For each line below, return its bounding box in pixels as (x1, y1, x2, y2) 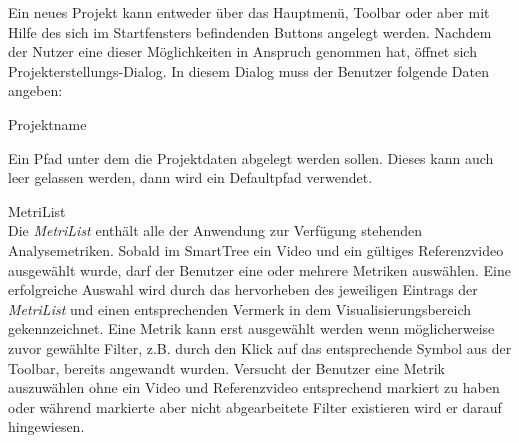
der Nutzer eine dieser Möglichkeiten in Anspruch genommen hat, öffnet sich (8, 41, 477, 62)
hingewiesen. (8, 416, 85, 437)
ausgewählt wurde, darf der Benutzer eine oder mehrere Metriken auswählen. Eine (8, 259, 511, 280)
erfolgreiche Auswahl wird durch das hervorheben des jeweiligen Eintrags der (8, 279, 478, 300)
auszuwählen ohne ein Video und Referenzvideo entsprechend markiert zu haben (8, 377, 500, 398)
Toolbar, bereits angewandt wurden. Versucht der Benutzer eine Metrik (8, 357, 445, 378)
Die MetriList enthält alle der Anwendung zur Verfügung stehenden (8, 220, 422, 241)
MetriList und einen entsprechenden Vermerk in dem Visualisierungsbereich (8, 298, 472, 319)
